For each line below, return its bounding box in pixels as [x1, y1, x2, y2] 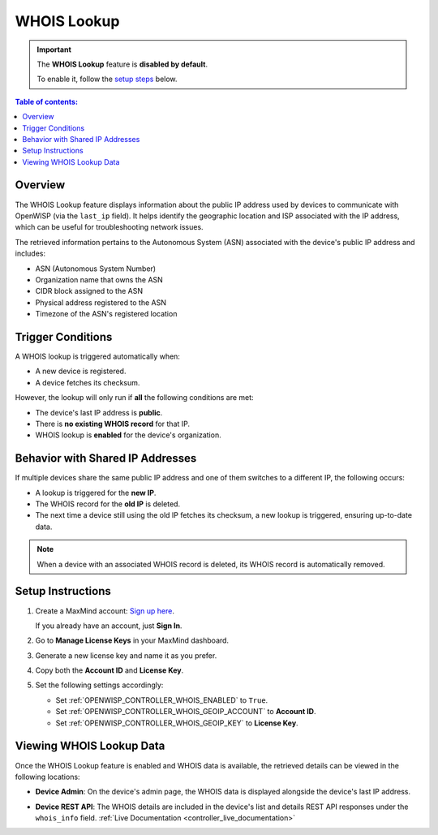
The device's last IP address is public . [35, 407, 163, 417]
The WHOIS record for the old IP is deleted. [35, 499, 181, 509]
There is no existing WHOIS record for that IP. [35, 419, 191, 428]
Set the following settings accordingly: [35, 680, 164, 690]
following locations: [15, 772, 80, 781]
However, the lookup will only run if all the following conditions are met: [15, 393, 255, 402]
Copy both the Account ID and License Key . [35, 665, 184, 675]
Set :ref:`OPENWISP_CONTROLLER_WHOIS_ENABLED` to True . [55, 695, 268, 705]
